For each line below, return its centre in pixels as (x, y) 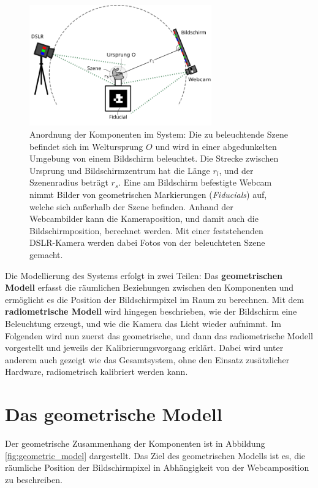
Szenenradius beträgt (69, 182)
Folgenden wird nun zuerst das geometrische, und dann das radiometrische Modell (159, 335)
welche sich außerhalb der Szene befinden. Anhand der (131, 206)
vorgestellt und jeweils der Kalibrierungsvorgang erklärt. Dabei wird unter (144, 348)
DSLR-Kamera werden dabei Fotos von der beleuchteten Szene (147, 242)
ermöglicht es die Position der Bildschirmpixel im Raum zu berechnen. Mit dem (155, 299)
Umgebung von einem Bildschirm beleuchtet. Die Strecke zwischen (154, 158)
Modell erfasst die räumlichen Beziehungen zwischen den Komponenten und (150, 287)
